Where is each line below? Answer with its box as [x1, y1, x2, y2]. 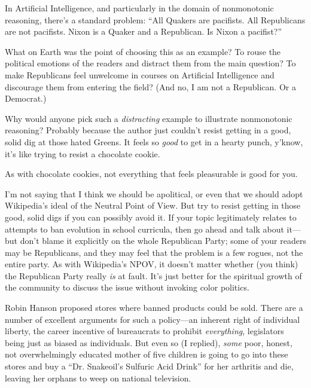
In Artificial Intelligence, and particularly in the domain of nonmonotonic [5, 2, 274, 14]
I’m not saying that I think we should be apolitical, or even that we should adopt [5, 187, 303, 200]
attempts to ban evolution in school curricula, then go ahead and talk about [5, 222, 284, 235]
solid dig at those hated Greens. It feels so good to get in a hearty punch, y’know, [5, 135, 303, 148]
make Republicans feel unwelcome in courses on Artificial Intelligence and [5, 68, 275, 81]
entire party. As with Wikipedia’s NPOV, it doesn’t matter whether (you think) [5, 258, 298, 270]
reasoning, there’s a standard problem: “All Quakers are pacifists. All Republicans [5, 13, 306, 26]
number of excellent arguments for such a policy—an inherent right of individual [5, 313, 300, 325]
